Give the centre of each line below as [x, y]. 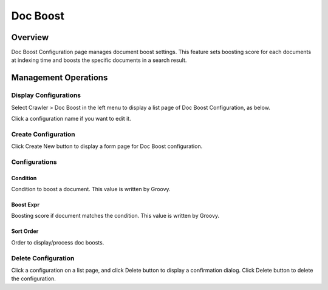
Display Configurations [46, 95]
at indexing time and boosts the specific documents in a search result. [99, 60]
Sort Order [25, 231]
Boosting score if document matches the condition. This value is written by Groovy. [115, 216]
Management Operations [60, 78]
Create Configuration [43, 134]
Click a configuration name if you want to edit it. [71, 119]
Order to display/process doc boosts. [58, 242]
